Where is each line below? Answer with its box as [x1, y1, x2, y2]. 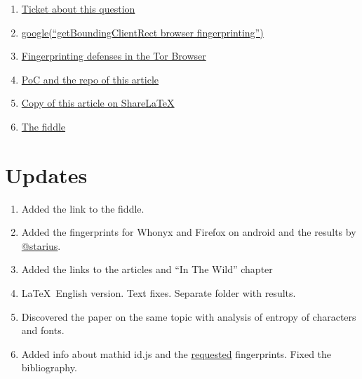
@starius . [21, 238, 61, 253]
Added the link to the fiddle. [21, 201, 145, 215]
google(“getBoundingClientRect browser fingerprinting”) [21, 25, 264, 39]
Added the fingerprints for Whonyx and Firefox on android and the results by [21, 225, 356, 239]
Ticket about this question [21, 1, 135, 15]
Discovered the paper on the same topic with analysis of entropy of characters [21, 309, 356, 324]
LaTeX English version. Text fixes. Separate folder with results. [21, 286, 296, 300]
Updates [5, 160, 88, 189]
